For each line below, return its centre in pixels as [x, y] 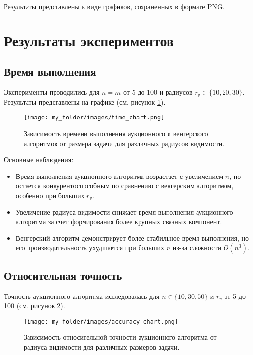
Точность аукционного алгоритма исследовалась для [82, 296]
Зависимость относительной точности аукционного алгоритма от [120, 337]
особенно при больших [50, 195]
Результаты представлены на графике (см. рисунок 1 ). [85, 102]
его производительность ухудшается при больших [90, 248]
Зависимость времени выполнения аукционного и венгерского [116, 133]
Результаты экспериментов [89, 40]
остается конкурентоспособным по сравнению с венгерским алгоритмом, [125, 186]
